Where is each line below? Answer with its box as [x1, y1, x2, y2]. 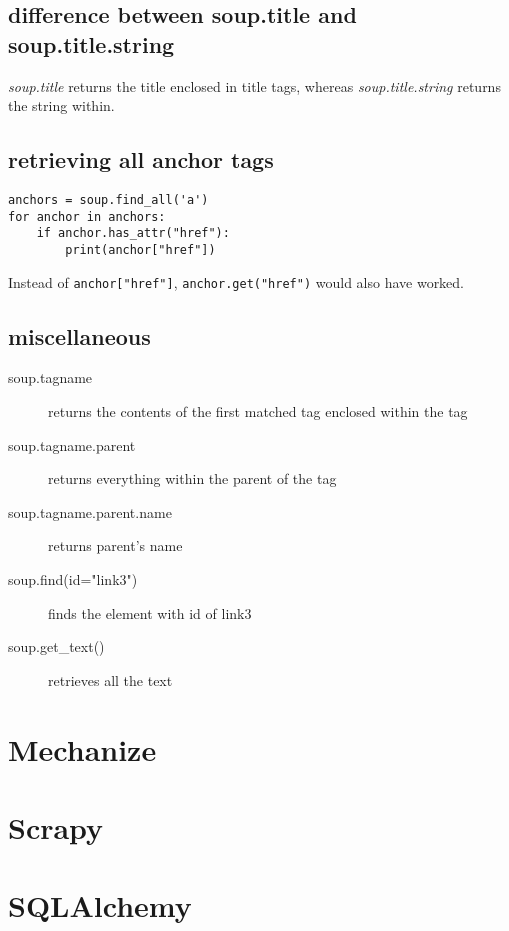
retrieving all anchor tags [8, 144, 274, 175]
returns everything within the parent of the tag [48, 468, 337, 489]
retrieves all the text [48, 669, 173, 690]
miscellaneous [8, 320, 151, 351]
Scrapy [8, 806, 104, 847]
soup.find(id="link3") [8, 569, 138, 590]
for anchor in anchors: [8, 209, 166, 224]
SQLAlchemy [8, 885, 192, 926]
